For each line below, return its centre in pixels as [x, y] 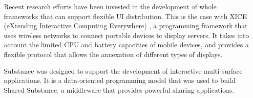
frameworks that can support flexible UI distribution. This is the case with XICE [126, 16]
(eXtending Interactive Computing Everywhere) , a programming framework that [126, 26]
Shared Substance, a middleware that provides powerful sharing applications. [119, 89]
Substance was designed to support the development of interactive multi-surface [123, 70]
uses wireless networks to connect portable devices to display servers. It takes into [126, 35]
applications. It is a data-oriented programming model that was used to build [120, 80]
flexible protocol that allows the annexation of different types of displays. [113, 54]
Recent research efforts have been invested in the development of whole [110, 6]
